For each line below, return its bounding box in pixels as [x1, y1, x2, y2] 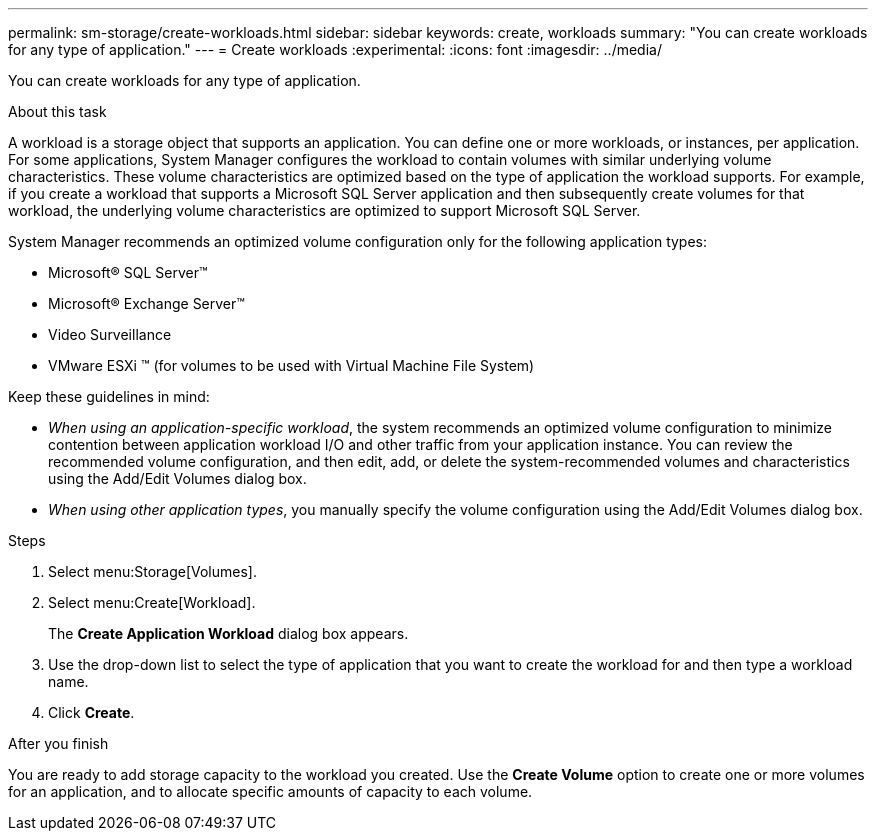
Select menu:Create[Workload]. [48, 594, 256, 611]
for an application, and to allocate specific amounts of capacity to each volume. [8, 783, 533, 800]
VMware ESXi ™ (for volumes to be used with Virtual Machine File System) [48, 357, 535, 374]
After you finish [8, 735, 109, 752]
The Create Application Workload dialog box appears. [48, 625, 409, 642]
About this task [8, 103, 107, 120]
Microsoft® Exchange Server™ [48, 295, 245, 312]
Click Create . [48, 704, 135, 721]
